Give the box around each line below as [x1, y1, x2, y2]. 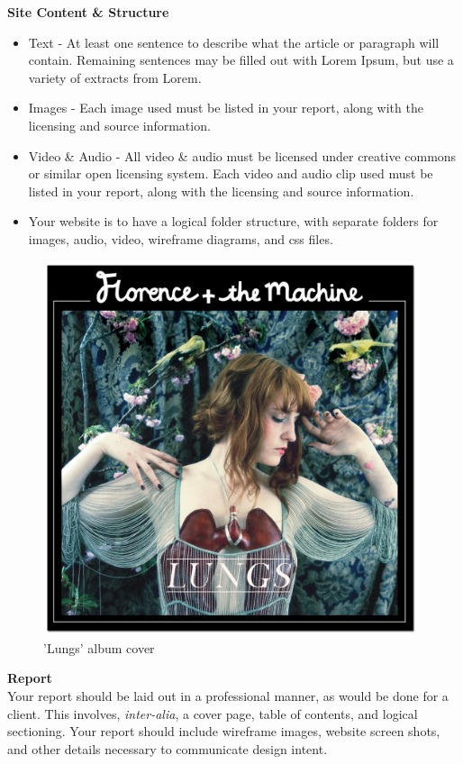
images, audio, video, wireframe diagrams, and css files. [28, 229, 333, 248]
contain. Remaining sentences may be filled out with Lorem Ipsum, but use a [28, 50, 454, 69]
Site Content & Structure [7, 3, 169, 21]
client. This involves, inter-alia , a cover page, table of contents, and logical [7, 704, 418, 723]
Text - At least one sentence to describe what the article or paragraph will [28, 32, 440, 51]
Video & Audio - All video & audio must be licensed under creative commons [28, 146, 457, 165]
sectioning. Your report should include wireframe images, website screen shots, [7, 722, 440, 741]
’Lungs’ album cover [43, 638, 155, 657]
